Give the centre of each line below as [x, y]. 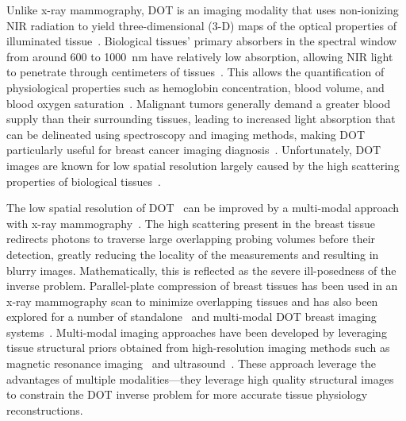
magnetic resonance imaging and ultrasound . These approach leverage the [191, 363]
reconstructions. [45, 409]
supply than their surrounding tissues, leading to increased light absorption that [201, 119]
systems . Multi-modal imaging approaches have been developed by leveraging [197, 332]
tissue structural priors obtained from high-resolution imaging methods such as [198, 348]
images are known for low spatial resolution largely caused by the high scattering [203, 165]
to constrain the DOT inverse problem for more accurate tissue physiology [187, 394]
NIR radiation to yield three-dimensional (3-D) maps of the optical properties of [201, 25]
